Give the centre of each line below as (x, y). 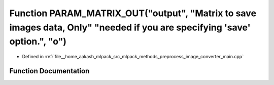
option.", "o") (38, 42)
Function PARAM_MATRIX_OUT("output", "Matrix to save (133, 13)
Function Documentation (49, 71)
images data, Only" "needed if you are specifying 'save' (130, 27)
